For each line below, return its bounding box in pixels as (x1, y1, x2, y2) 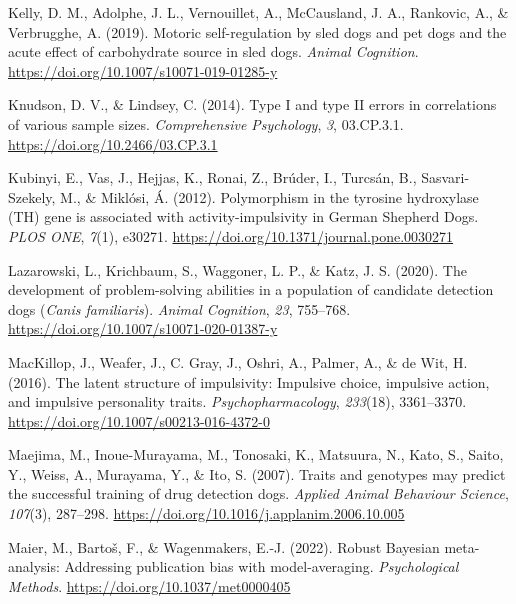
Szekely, (8, 186, 56, 207)
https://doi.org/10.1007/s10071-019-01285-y (8, 60, 278, 81)
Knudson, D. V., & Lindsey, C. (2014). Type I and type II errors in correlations (8, 94, 497, 115)
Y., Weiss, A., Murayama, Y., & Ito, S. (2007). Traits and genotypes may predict (8, 463, 506, 484)
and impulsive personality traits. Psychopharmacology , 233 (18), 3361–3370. (8, 391, 467, 412)
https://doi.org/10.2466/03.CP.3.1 (8, 133, 218, 154)
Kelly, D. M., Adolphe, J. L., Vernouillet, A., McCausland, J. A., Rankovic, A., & (8, 2, 509, 22)
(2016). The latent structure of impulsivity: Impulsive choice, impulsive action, (8, 371, 490, 392)
